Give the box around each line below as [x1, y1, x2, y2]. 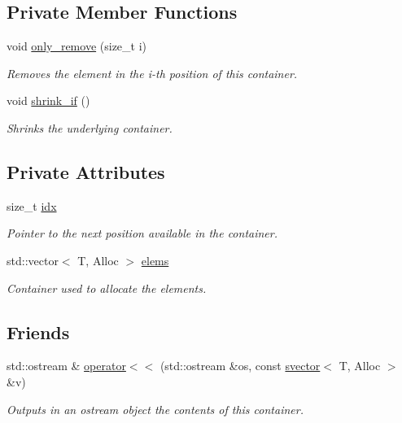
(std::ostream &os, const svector [159, 357, 321, 374]
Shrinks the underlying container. [7, 119, 173, 136]
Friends [7, 319, 70, 344]
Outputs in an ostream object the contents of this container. [7, 400, 304, 417]
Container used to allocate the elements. [7, 279, 207, 296]
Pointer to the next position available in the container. [7, 225, 278, 242]
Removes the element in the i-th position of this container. [7, 64, 298, 81]
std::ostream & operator [7, 357, 126, 374]
